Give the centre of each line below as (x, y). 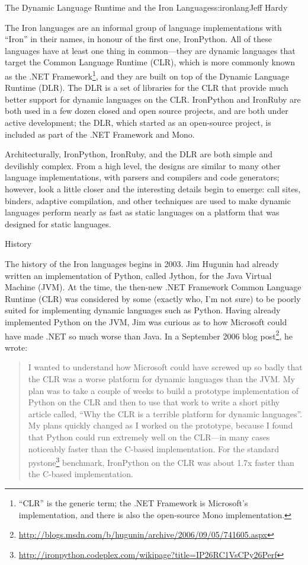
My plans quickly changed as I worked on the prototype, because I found (161, 425)
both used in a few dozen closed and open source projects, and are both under (147, 111)
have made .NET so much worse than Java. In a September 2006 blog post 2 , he (149, 335)
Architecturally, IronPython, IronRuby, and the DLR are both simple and (139, 154)
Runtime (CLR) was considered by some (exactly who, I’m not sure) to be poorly (153, 298)
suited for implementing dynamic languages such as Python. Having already (143, 310)
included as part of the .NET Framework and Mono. (100, 134)
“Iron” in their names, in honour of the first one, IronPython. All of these (138, 39)
